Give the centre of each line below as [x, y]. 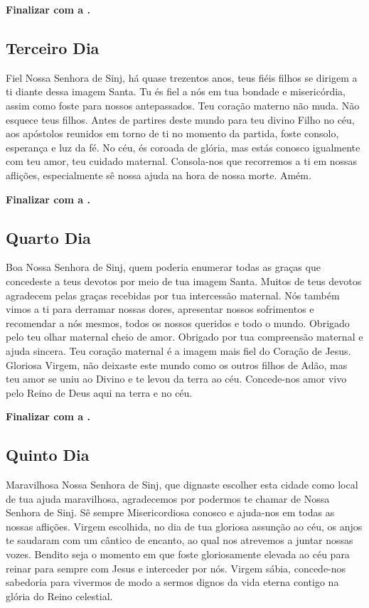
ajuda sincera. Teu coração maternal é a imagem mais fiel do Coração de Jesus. [178, 350]
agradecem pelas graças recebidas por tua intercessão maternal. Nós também [173, 295]
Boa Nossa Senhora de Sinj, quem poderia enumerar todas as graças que [163, 267]
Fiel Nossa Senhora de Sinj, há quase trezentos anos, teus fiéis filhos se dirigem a [182, 77]
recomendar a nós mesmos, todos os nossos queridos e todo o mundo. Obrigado [178, 322]
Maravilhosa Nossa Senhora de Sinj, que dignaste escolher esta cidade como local [182, 485]
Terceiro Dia [53, 47]
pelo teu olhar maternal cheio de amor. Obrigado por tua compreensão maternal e [184, 337]
